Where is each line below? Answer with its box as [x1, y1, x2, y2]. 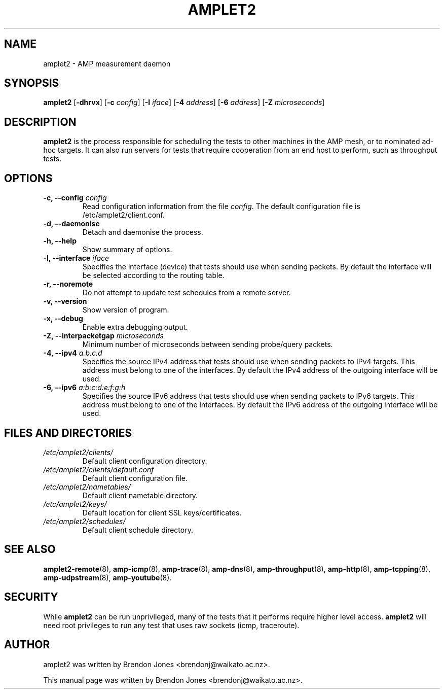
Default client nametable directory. [82, 491, 198, 500]
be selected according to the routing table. [82, 271, 225, 280]
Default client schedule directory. [82, 525, 193, 534]
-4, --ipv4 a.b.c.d [43, 349, 102, 358]
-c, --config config [43, 193, 107, 202]
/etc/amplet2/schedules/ [43, 516, 126, 526]
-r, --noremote [43, 280, 93, 289]
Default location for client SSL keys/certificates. [82, 508, 242, 517]
